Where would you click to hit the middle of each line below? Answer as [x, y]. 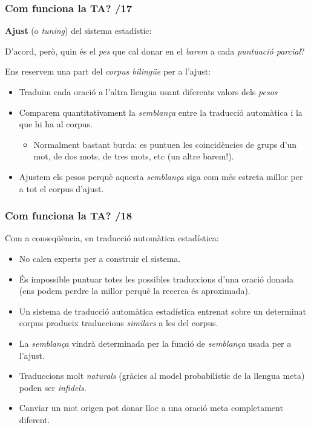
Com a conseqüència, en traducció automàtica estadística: [112, 238]
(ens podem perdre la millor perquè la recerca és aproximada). [135, 291]
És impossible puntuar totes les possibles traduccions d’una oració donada [156, 279]
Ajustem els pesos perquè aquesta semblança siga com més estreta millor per [161, 176]
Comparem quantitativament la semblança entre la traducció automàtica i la [161, 112]
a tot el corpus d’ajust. [61, 188]
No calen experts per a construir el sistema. [100, 258]
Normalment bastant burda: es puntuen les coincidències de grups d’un [165, 144]
